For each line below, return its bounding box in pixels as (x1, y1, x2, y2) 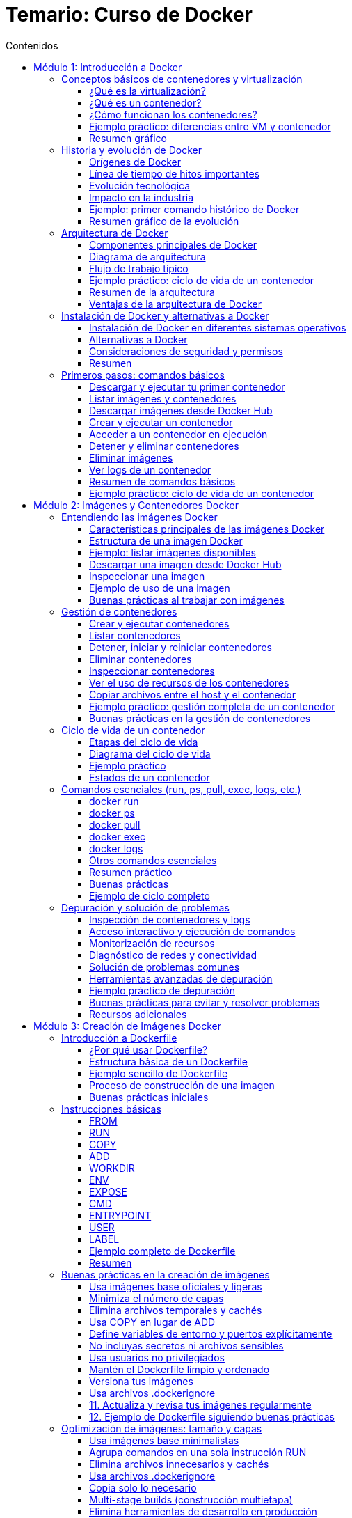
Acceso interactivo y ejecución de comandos (89, 925, 296, 937)
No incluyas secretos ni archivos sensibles (89, 1339, 284, 1352)
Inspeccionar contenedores (89, 664, 215, 677)
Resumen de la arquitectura (89, 285, 215, 298)
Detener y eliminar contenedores (89, 439, 239, 452)
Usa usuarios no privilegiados (89, 1351, 225, 1363)
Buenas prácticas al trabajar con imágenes (89, 593, 285, 606)
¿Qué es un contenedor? (89, 96, 202, 109)
